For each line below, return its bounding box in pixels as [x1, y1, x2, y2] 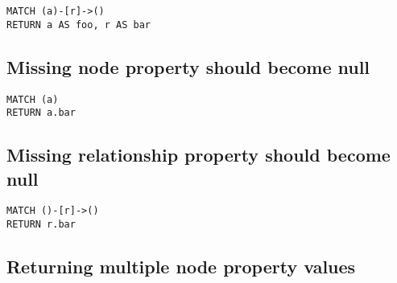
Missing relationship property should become [6, 142, 391, 167]
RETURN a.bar [6, 107, 76, 119]
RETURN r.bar [6, 219, 76, 231]
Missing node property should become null [6, 54, 370, 79]
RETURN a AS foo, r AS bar [6, 18, 151, 31]
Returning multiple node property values [6, 254, 356, 279]
